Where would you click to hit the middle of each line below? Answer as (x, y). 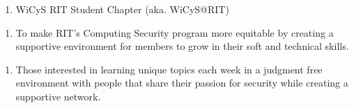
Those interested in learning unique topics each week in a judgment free (169, 69)
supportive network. (58, 96)
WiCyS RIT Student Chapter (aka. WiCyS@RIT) (122, 9)
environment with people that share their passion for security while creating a (182, 83)
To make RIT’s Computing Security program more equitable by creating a (175, 32)
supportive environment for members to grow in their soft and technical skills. (182, 46)
